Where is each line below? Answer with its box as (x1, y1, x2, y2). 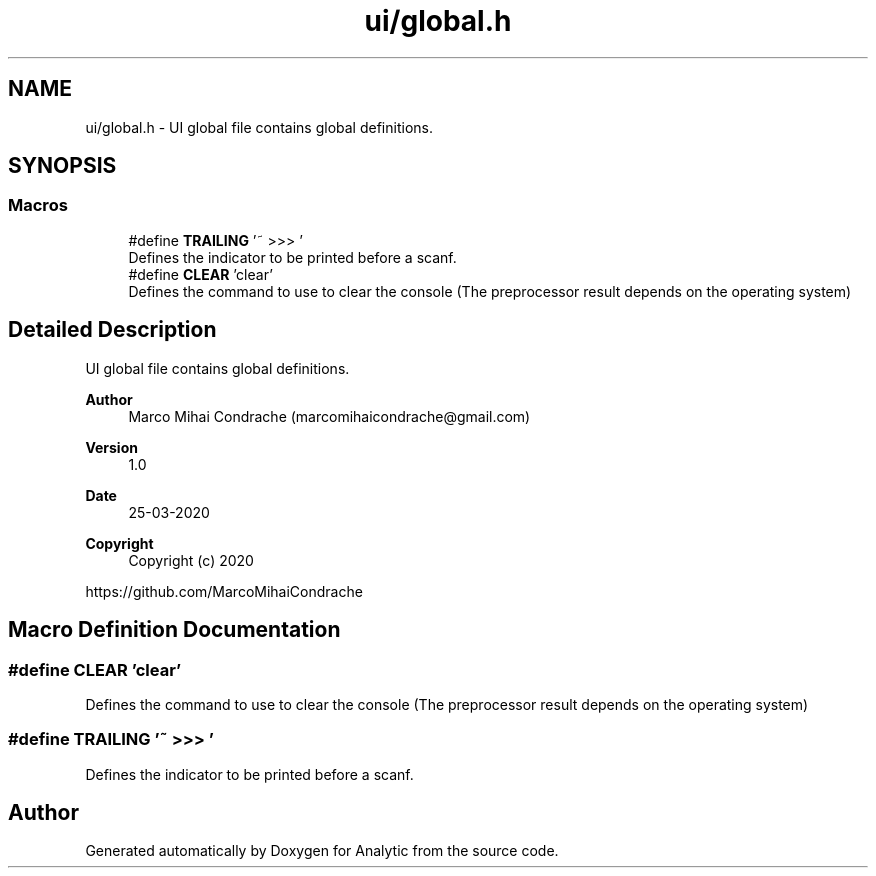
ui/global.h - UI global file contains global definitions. (85, 118, 433, 136)
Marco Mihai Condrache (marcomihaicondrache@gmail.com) (128, 407, 531, 425)
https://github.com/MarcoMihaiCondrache (85, 582, 363, 600)
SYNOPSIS (8, 153, 117, 179)
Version (85, 438, 138, 456)
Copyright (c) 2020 (128, 551, 254, 569)
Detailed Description (8, 317, 217, 343)
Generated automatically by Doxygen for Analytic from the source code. (85, 842, 559, 860)
